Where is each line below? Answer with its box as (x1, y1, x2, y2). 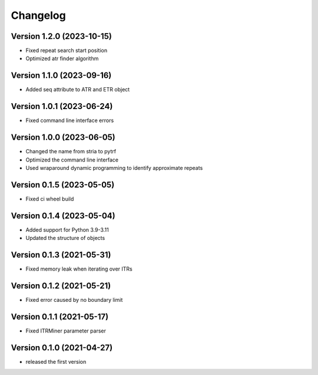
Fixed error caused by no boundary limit (25, 296, 123, 303)
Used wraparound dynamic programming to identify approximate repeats (25, 164, 203, 171)
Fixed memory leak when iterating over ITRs (25, 265, 132, 272)
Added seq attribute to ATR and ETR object (25, 86, 130, 93)
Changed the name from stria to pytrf (25, 148, 117, 155)
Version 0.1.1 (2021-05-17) (11, 311, 109, 321)
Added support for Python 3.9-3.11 (25, 226, 109, 233)
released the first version (25, 358, 87, 365)
